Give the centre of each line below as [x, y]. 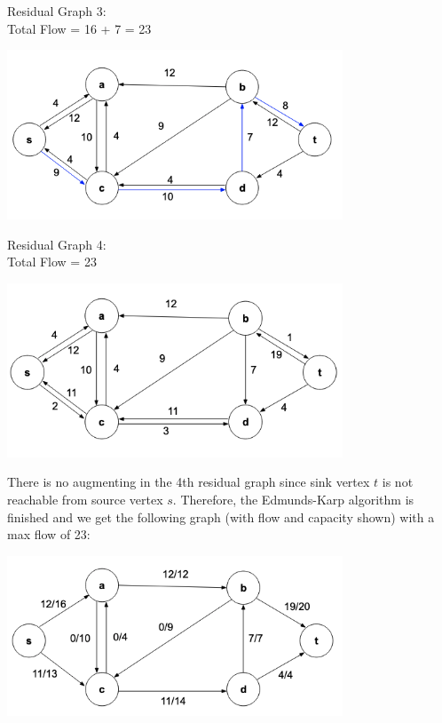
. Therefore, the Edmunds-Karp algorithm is [293, 500]
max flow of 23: [49, 534]
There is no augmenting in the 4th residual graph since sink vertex [189, 482]
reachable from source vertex [85, 500]
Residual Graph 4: [57, 244]
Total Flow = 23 [52, 262]
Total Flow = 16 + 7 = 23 [79, 28]
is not [398, 482]
